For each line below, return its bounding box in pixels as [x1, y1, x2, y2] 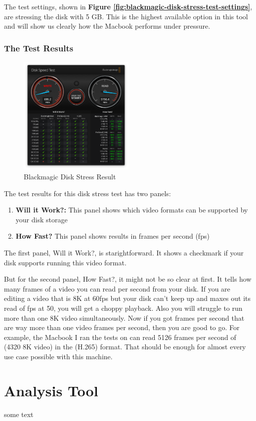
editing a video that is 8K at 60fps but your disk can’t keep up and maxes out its [4, 293, 251, 303]
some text [4, 409, 34, 419]
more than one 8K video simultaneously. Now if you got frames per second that [4, 312, 245, 323]
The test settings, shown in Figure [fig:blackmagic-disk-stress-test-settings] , [4, 1, 253, 11]
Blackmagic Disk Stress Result [24, 171, 116, 181]
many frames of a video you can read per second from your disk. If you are [4, 283, 230, 294]
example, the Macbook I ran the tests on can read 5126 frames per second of [4, 332, 236, 342]
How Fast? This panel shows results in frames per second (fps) [15, 231, 210, 241]
